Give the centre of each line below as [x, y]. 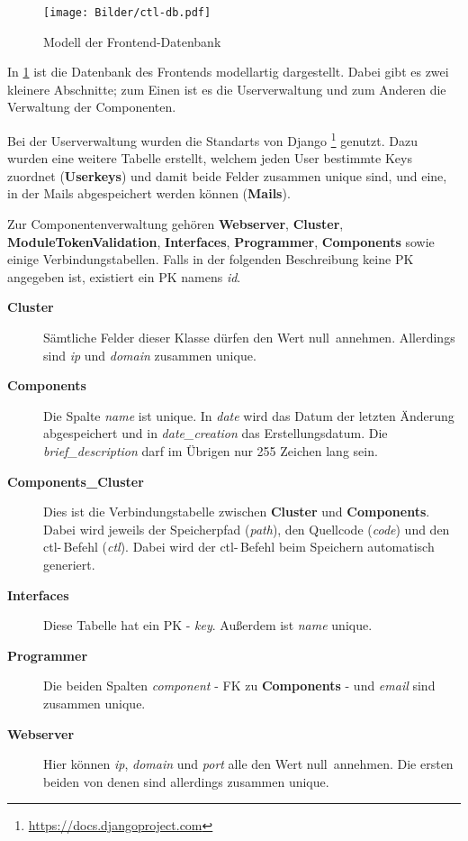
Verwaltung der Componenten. [92, 107]
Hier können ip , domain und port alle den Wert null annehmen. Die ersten [248, 764]
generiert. [69, 564]
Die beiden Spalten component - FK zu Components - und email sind [239, 686]
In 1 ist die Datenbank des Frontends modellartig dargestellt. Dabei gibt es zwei [228, 72]
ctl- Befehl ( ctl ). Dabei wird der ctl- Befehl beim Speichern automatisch [239, 547]
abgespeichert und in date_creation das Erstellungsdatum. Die [216, 433]
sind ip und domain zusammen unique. [150, 355]
